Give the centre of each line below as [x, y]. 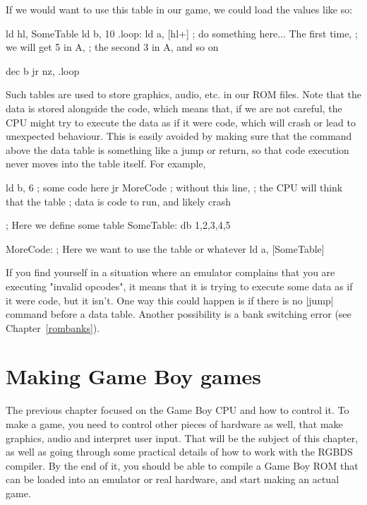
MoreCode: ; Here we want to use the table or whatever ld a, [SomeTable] [165, 248]
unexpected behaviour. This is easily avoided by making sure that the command [179, 136]
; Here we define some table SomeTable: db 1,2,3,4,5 [118, 225]
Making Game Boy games [134, 376]
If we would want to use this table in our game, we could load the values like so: [179, 9]
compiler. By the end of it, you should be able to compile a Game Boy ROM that [182, 465]
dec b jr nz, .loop [43, 70]
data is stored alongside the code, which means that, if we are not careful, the [174, 108]
